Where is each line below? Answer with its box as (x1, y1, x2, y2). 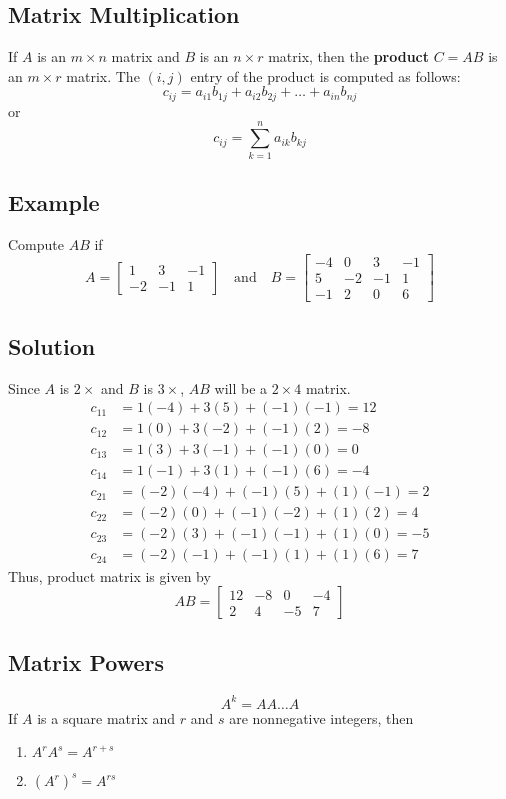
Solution (8, 330, 96, 361)
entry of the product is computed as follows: (190, 65, 461, 86)
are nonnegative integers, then (229, 707, 414, 728)
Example (8, 186, 100, 217)
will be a (214, 377, 268, 398)
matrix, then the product (268, 46, 430, 67)
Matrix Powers (8, 647, 165, 678)
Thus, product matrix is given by (8, 565, 211, 586)
